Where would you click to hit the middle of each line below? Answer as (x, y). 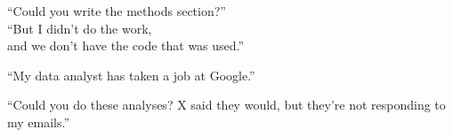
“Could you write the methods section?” (117, 11)
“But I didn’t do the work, (80, 28)
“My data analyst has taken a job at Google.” (131, 75)
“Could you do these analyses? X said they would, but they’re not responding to (226, 105)
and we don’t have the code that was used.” (126, 46)
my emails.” (39, 122)
